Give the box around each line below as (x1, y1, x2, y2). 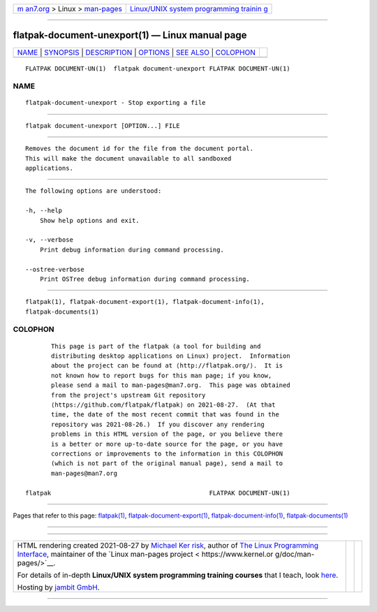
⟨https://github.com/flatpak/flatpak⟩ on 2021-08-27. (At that (51, 401, 276, 409)
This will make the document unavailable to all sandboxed (25, 154, 232, 162)
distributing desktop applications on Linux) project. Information (51, 352, 290, 360)
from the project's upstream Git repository (51, 391, 206, 399)
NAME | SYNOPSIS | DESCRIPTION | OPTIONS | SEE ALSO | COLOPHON (17, 48, 256, 57)
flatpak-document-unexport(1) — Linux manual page (13, 29, 247, 41)
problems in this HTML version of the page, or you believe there (51, 430, 283, 438)
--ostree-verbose (25, 265, 84, 273)
